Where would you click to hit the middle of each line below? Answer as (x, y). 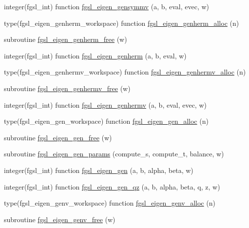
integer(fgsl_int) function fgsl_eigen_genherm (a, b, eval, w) (95, 55)
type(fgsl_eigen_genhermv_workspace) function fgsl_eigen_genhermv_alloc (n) (125, 72)
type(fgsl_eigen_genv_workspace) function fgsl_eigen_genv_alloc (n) (110, 203)
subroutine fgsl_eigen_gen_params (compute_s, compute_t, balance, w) (114, 154)
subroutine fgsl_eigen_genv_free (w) (60, 219)
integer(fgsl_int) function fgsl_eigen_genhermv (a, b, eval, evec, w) (105, 104)
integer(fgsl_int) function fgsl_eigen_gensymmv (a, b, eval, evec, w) (107, 6)
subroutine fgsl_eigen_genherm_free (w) (66, 39)
